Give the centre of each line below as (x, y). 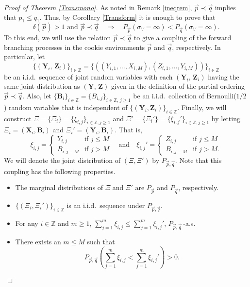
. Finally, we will (202, 107)
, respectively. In (196, 47)
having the (224, 76)
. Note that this (198, 160)
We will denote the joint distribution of (62, 160)
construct (18, 118)
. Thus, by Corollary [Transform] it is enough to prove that (127, 17)
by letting (226, 118)
